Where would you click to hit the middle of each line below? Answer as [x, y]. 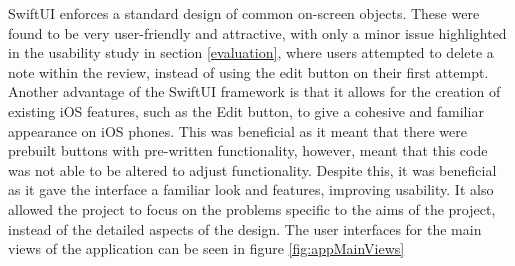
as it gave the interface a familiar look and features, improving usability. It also [251, 189]
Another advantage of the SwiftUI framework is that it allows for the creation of [254, 91]
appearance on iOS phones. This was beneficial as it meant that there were [237, 130]
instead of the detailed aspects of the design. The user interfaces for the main [245, 228]
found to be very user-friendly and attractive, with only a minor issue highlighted [257, 32]
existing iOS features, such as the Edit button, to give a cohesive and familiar [246, 110]
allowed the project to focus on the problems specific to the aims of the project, [252, 208]
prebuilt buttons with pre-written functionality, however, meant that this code [248, 150]
